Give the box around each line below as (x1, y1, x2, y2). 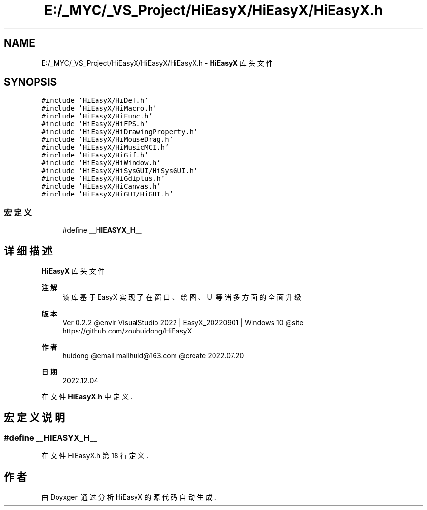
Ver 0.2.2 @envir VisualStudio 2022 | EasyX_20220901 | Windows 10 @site (62, 318, 304, 327)
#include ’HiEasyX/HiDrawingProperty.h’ (41, 128, 198, 136)
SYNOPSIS (4, 76, 57, 89)
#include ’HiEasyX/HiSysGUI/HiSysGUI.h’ (41, 167, 198, 175)
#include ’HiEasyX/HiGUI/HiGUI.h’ (41, 190, 174, 198)
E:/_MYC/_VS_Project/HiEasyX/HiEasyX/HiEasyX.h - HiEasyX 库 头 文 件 (41, 59, 273, 67)
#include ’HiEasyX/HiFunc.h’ (41, 112, 153, 120)
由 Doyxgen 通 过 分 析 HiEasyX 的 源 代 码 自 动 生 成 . (41, 493, 216, 502)
